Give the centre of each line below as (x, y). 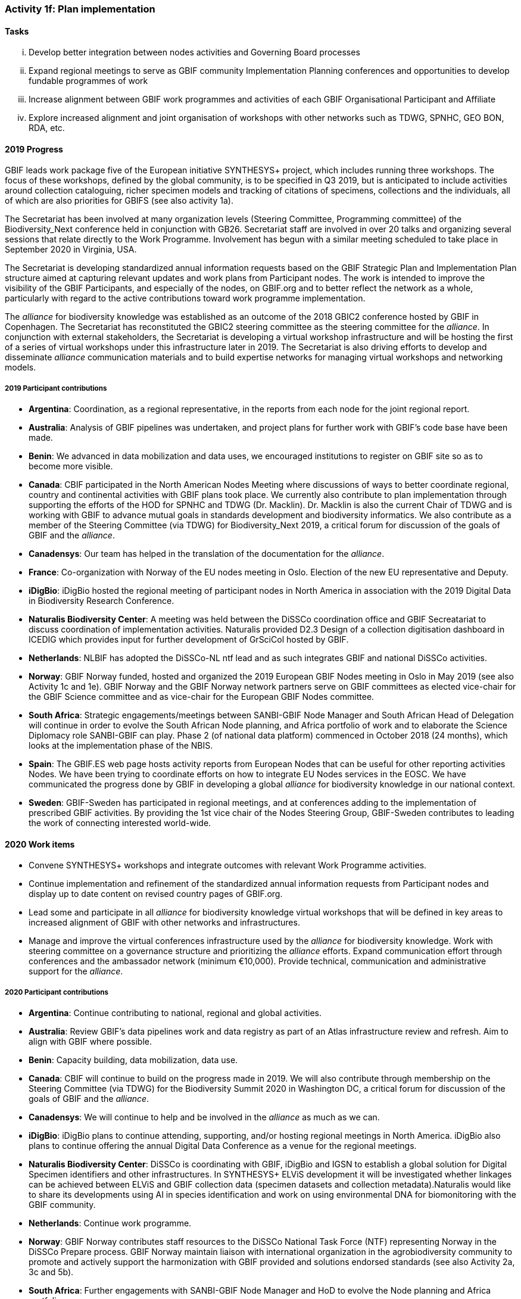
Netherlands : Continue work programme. (110, 1223)
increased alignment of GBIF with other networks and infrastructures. (164, 923)
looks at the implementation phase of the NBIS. (121, 746)
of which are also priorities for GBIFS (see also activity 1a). (119, 201)
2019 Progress (34, 149)
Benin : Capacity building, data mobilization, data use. (133, 1060)
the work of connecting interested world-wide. (120, 823)
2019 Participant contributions (56, 388)
